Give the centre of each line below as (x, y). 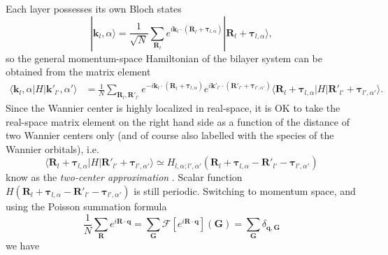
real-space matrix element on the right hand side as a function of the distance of (178, 121)
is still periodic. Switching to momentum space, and (245, 191)
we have (23, 246)
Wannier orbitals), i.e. (52, 148)
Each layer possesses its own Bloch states (94, 8)
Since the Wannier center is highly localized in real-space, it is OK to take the (173, 108)
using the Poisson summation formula (86, 206)
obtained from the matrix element (78, 72)
